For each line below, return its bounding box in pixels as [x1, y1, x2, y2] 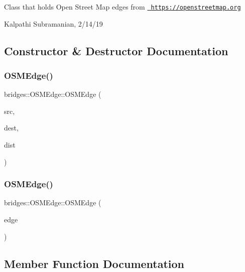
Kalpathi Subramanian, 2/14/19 [4, 18, 103, 29]
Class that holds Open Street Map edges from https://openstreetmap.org [4, 2, 241, 12]
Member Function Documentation [4, 255, 185, 271]
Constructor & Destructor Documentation [4, 43, 228, 58]
